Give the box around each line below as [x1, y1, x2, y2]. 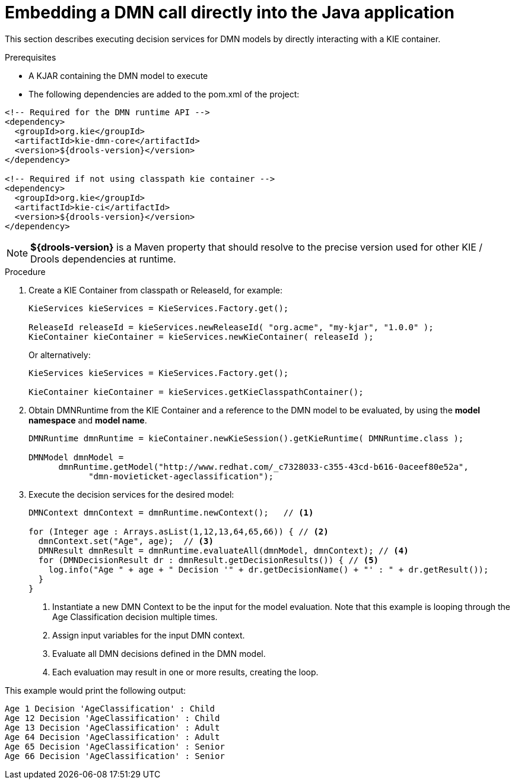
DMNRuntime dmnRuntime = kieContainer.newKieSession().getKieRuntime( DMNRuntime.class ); [28, 433, 464, 443]
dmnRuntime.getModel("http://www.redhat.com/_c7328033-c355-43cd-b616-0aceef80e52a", [58, 461, 469, 472]
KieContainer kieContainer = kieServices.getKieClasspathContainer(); [28, 387, 364, 397]
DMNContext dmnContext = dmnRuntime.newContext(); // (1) [28, 507, 314, 517]
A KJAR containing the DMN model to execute [28, 70, 208, 81]
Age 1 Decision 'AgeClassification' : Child [5, 703, 215, 713]
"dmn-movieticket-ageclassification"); [88, 471, 274, 481]
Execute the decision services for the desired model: [28, 489, 234, 500]
